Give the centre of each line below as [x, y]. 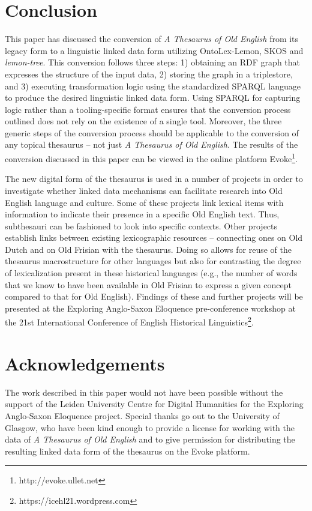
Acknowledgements [85, 363]
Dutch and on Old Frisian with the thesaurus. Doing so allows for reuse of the [148, 249]
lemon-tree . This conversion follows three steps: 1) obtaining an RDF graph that [153, 62]
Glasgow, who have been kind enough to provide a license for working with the [150, 427]
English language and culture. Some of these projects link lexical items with [144, 202]
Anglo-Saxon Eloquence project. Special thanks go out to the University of [142, 416]
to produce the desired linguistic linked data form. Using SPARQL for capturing [153, 98]
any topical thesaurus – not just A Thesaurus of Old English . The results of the [151, 144]
